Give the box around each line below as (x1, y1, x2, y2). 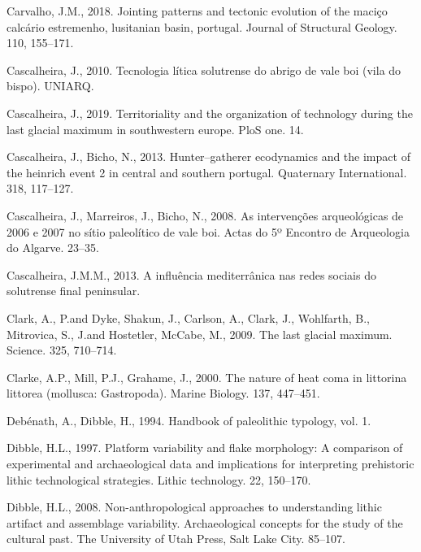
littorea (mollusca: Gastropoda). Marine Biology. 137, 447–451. (7, 385, 320, 402)
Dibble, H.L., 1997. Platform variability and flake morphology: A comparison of (7, 439, 403, 456)
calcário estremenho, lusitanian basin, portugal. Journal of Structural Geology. (7, 18, 397, 35)
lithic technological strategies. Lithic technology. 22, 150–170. (7, 471, 311, 488)
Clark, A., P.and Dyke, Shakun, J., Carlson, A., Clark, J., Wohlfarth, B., (7, 309, 370, 326)
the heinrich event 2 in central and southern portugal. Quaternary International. (7, 163, 407, 180)
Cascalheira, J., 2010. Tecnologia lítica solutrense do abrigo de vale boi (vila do (7, 61, 401, 78)
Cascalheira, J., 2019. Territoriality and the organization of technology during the (7, 104, 413, 121)
